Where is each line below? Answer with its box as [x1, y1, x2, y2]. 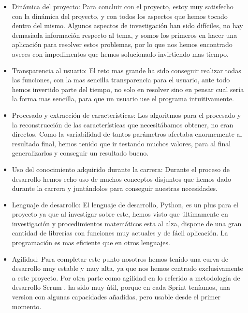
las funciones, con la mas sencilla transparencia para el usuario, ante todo [12, 75, 230, 85]
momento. [12, 301, 42, 311]
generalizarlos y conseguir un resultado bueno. [12, 148, 149, 158]
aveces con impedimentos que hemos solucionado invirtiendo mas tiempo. [12, 48, 229, 59]
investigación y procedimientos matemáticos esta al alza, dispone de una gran [12, 218, 242, 228]
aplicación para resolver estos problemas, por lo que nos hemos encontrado [12, 39, 233, 49]
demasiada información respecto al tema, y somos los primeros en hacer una [12, 30, 237, 40]
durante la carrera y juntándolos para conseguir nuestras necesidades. [12, 183, 218, 193]
